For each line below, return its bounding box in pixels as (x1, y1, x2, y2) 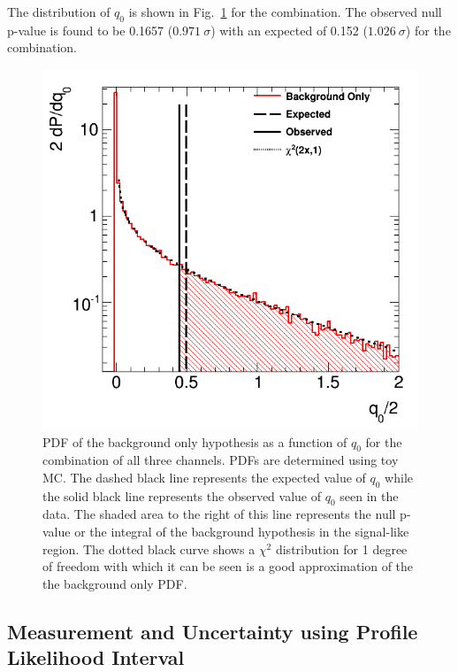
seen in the (340, 486, 399, 505)
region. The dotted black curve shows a (42, 539, 256, 558)
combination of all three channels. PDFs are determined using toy (42, 451, 399, 469)
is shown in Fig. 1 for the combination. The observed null (128, 3, 442, 20)
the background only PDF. (42, 574, 187, 592)
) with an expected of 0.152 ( (210, 20, 368, 39)
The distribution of (7, 3, 111, 20)
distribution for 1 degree (275, 539, 408, 558)
